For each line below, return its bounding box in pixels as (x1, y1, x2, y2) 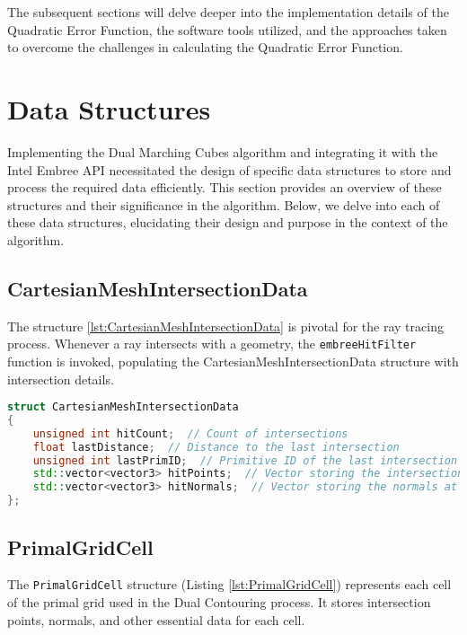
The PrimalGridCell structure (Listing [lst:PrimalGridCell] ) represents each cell (7, 575, 452, 594)
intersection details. (7, 369, 114, 388)
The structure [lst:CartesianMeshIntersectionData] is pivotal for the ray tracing (7, 316, 444, 335)
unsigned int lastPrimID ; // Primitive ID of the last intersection (32, 454, 458, 467)
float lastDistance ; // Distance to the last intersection (32, 440, 400, 454)
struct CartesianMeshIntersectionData (7, 401, 239, 414)
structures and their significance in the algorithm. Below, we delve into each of (7, 195, 440, 214)
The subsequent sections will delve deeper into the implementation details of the (7, 3, 449, 21)
